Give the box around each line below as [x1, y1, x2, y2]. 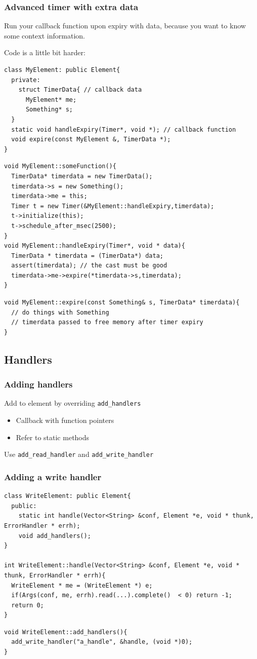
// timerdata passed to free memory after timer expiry [11, 319, 203, 326]
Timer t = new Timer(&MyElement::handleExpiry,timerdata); [11, 202, 215, 210]
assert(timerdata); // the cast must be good [11, 262, 167, 269]
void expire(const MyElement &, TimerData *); [11, 136, 171, 143]
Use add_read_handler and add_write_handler [4, 449, 154, 459]
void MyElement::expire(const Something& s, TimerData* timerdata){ [4, 299, 240, 306]
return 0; [11, 601, 44, 609]
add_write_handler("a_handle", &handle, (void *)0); [11, 638, 193, 646]
